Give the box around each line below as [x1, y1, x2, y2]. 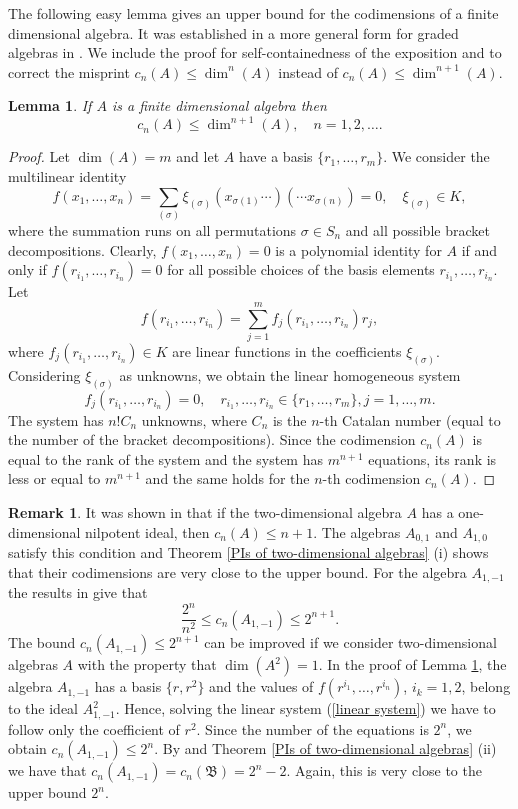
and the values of [209, 676, 314, 697]
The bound [8, 632, 76, 653]
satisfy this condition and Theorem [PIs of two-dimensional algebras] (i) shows [8, 542, 489, 563]
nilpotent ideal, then [85, 521, 210, 542]
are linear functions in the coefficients [172, 340, 402, 361]
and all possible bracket [345, 219, 490, 240]
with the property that [77, 654, 217, 675]
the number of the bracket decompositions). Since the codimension [8, 429, 416, 450]
